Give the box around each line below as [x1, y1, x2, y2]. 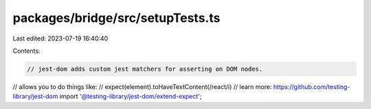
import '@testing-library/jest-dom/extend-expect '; [59, 93, 202, 101]
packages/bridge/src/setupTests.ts [12, 10, 221, 25]
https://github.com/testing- [273, 82, 350, 90]
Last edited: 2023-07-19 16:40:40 [12, 34, 109, 43]
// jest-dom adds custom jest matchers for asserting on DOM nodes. [27, 65, 263, 73]
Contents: [12, 47, 41, 55]
